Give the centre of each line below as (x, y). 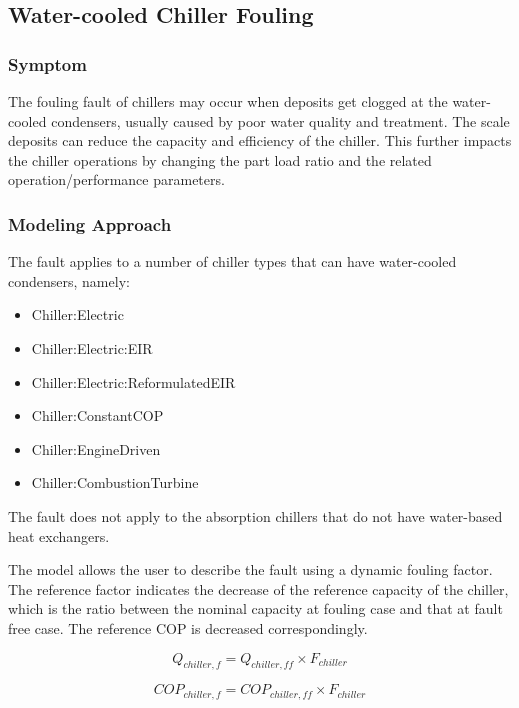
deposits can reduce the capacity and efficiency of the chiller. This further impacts (260, 140)
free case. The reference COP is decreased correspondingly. (188, 627)
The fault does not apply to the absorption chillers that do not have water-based (255, 515)
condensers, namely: (69, 280)
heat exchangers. (59, 535)
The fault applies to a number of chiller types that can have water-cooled (232, 261)
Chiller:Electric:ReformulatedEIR (133, 381)
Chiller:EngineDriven (96, 448)
